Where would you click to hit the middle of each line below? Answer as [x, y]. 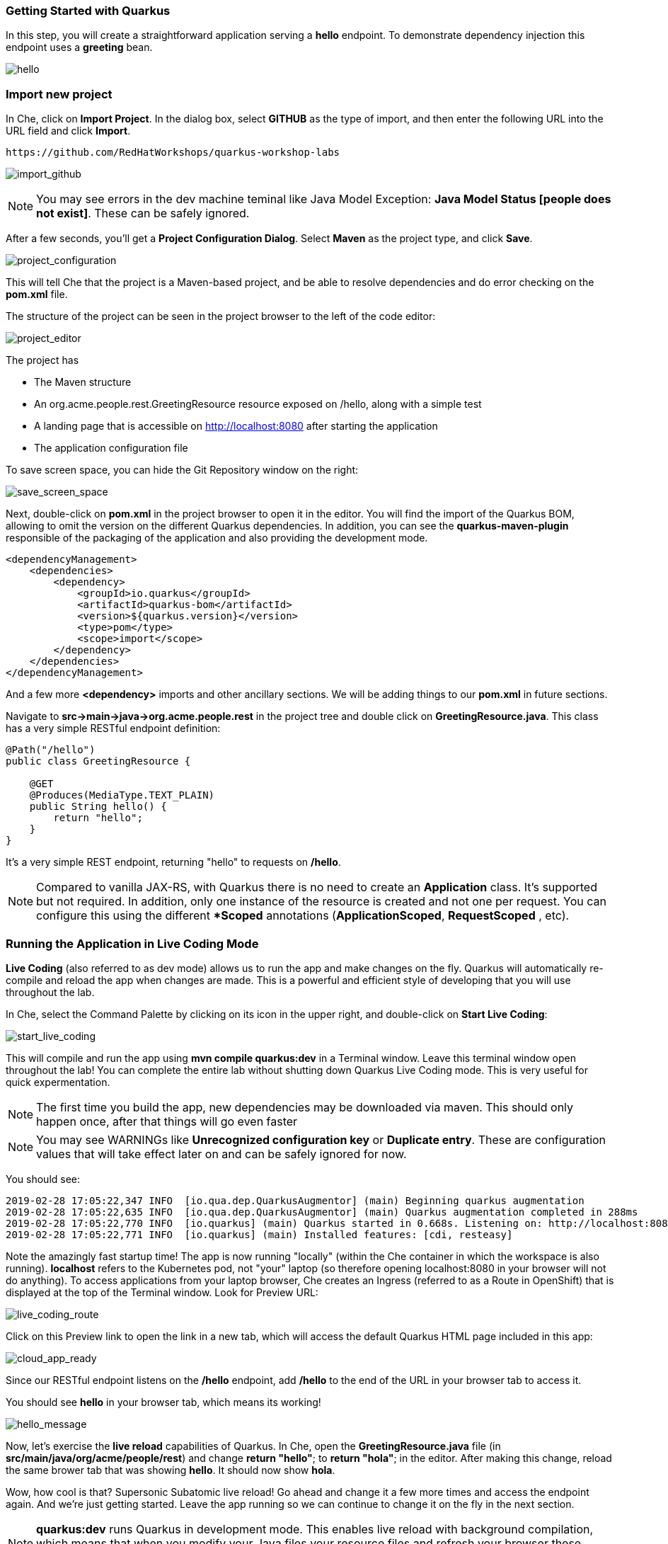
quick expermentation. [58, 1082]
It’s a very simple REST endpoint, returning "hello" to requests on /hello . [173, 862]
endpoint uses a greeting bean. [79, 47]
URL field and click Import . [68, 131]
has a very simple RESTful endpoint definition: [113, 728]
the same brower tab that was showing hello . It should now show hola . [171, 1470]
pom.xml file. [37, 294]
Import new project [59, 94]
